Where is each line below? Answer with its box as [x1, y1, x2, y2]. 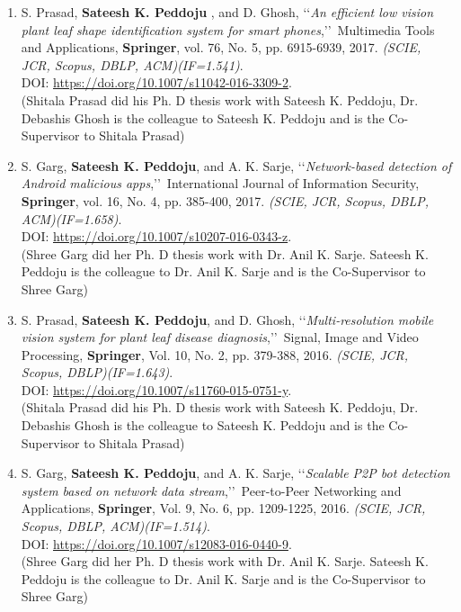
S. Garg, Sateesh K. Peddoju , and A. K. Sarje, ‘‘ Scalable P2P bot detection [21, 463, 450, 482]
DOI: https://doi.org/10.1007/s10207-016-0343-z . [21, 227, 292, 246]
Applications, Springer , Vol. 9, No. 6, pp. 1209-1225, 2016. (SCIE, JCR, [21, 499, 426, 517]
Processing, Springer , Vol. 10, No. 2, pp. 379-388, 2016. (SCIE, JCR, [21, 345, 409, 364]
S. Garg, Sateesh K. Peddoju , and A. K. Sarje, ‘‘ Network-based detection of [21, 156, 452, 175]
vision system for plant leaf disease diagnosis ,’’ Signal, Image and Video [21, 328, 419, 346]
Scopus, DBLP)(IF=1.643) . [21, 363, 173, 382]
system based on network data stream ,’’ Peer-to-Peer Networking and [21, 481, 402, 499]
